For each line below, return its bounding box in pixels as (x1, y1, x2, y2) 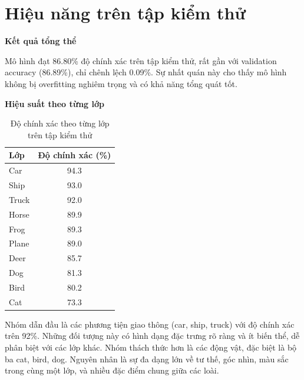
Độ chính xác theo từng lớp (10, 117, 110, 129)
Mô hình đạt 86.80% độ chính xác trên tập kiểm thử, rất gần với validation (5, 54, 277, 66)
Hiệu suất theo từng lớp (5, 97, 104, 109)
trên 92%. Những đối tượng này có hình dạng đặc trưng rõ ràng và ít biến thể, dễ (5, 329, 300, 342)
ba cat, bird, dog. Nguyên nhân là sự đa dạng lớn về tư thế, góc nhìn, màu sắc (5, 352, 289, 365)
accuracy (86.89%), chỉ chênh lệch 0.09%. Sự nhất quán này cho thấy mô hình (5, 66, 287, 78)
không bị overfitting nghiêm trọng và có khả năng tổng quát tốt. (5, 77, 237, 89)
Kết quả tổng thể (5, 35, 77, 47)
